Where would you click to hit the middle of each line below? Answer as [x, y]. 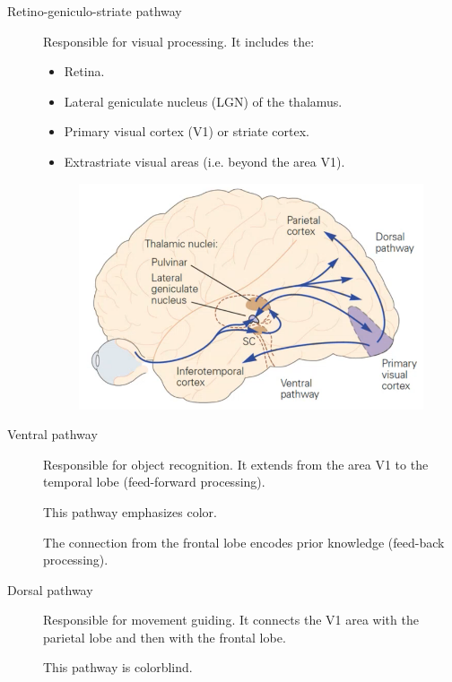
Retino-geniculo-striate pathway [95, 11]
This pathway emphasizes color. [130, 511]
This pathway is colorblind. [118, 667]
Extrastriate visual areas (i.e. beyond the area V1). [204, 161]
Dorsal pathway [50, 589]
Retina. [84, 71]
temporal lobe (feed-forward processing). [154, 482]
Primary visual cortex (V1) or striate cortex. [187, 131]
